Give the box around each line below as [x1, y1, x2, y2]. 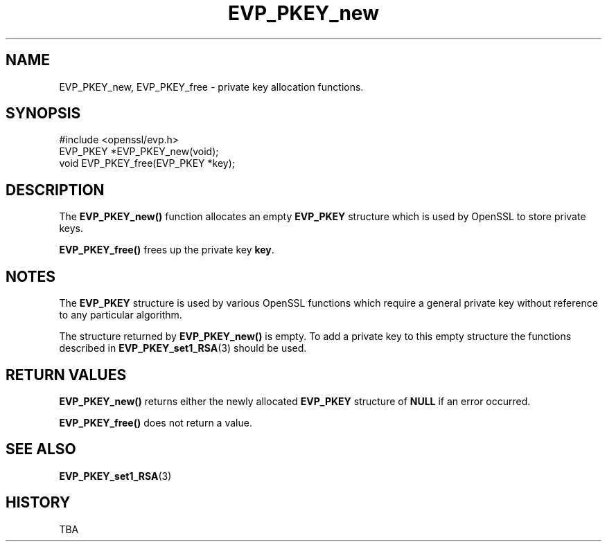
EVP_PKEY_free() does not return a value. [59, 416, 252, 429]
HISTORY [6, 494, 71, 512]
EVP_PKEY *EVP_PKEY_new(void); [59, 145, 219, 158]
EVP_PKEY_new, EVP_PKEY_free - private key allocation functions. [59, 80, 364, 93]
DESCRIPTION [6, 181, 105, 199]
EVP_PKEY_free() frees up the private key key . [59, 244, 274, 256]
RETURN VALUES [6, 366, 127, 384]
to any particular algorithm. [59, 309, 182, 321]
